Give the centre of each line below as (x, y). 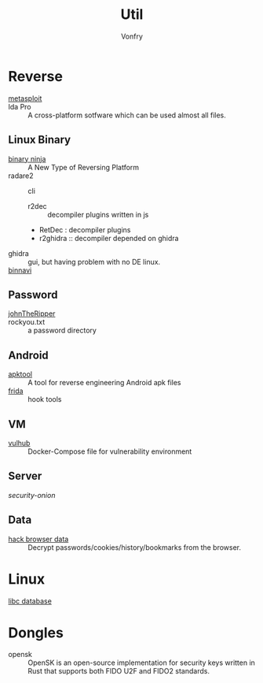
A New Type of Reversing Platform (84, 167)
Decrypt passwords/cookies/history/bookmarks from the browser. (135, 547)
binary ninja (27, 158)
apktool (20, 374)
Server (25, 476)
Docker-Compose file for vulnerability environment (110, 451)
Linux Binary (40, 140)
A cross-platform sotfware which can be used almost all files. (127, 115)
